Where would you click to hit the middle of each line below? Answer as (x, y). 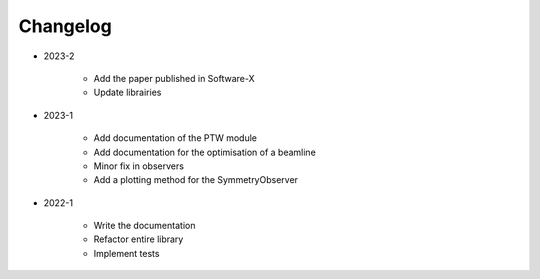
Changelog (65, 26)
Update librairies (127, 92)
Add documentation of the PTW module (175, 138)
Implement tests (126, 253)
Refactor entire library (138, 239)
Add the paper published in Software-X (174, 78)
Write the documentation (144, 226)
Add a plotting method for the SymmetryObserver (196, 180)
